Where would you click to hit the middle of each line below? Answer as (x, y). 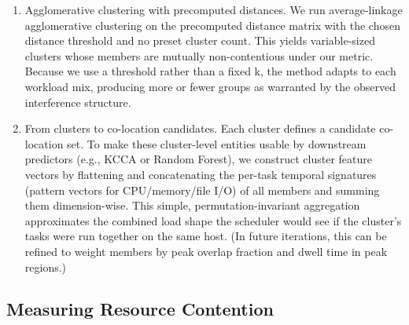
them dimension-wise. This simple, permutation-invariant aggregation (192, 205)
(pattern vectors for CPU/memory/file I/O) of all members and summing (202, 190)
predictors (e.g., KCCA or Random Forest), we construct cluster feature (198, 159)
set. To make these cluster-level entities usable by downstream (217, 143)
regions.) (46, 267)
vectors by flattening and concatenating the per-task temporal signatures (201, 174)
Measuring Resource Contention (140, 309)
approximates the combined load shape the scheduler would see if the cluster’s (213, 220)
